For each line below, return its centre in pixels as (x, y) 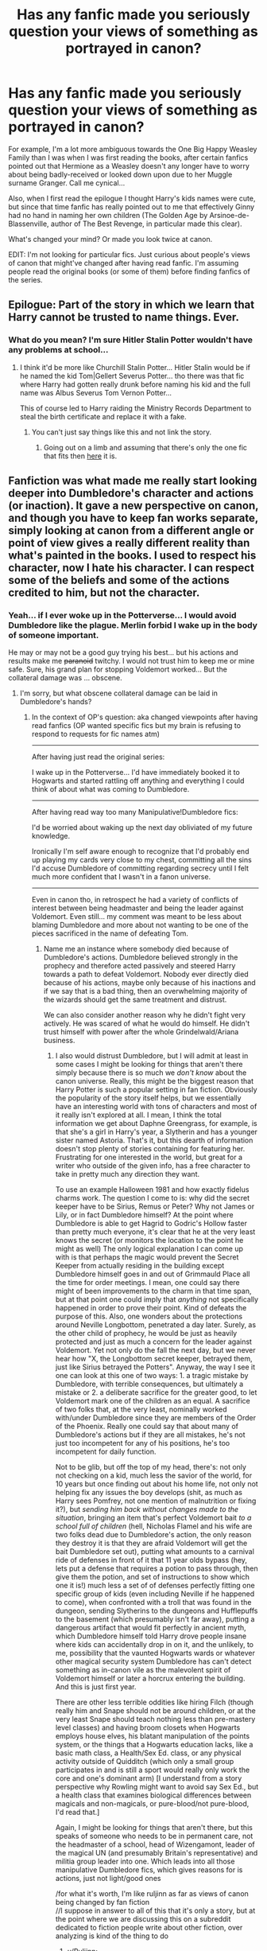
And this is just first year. (96, 1687)
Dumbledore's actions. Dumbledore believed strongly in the (141, 957)
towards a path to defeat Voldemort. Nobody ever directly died (146, 974)
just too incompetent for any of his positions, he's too (143, 1443)
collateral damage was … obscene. (66, 678)
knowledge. (51, 836)
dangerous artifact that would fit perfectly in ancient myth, (151, 1628)
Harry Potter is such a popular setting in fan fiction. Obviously (156, 1090)
